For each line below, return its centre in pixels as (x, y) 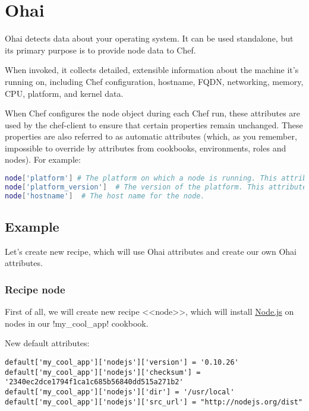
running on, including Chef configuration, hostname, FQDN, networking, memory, (154, 81)
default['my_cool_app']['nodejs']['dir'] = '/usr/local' (120, 392)
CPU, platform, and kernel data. (64, 93)
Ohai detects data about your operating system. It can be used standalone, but (149, 38)
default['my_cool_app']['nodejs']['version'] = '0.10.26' (122, 363)
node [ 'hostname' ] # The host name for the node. (105, 196)
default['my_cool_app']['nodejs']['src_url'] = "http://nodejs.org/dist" (154, 402)
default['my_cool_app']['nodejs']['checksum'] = (103, 372)
